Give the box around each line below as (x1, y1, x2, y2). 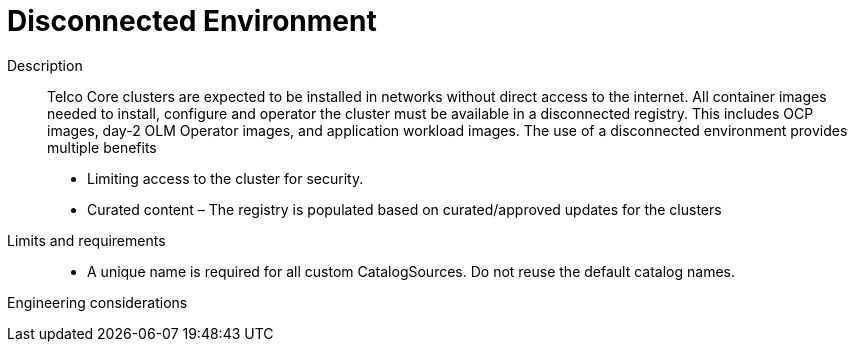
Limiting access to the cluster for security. (87, 169, 364, 187)
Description (7, 56, 83, 74)
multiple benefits (47, 138, 157, 156)
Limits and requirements (7, 231, 166, 249)
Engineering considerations (7, 293, 188, 311)
